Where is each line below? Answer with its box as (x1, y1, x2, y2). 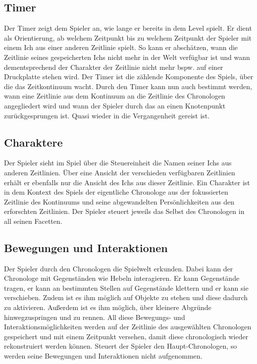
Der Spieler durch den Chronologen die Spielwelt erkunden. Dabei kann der (4, 263, 233, 273)
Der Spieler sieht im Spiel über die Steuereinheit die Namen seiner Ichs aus (4, 157, 232, 168)
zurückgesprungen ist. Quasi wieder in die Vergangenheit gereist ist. (4, 110, 210, 120)
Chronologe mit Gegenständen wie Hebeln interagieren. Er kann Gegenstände (4, 273, 240, 283)
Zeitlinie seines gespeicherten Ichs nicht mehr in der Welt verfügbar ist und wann (4, 52, 250, 62)
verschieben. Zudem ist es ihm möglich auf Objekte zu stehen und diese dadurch (4, 292, 248, 303)
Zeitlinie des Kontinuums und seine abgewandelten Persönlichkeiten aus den (4, 196, 234, 207)
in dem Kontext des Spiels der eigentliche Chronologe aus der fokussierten (4, 187, 228, 197)
